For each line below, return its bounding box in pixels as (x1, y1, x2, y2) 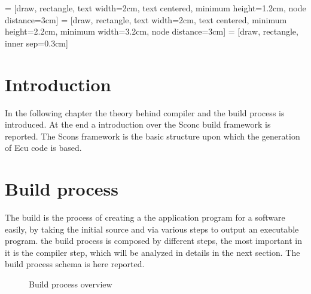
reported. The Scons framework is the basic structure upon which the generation (5, 129, 300, 142)
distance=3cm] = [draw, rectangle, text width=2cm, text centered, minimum (5, 13, 287, 26)
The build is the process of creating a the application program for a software (5, 211, 285, 223)
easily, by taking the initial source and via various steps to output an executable (5, 222, 299, 235)
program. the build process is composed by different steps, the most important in (5, 234, 302, 247)
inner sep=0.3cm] (5, 36, 68, 49)
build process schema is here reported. (5, 258, 145, 270)
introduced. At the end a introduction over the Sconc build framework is (5, 118, 271, 131)
